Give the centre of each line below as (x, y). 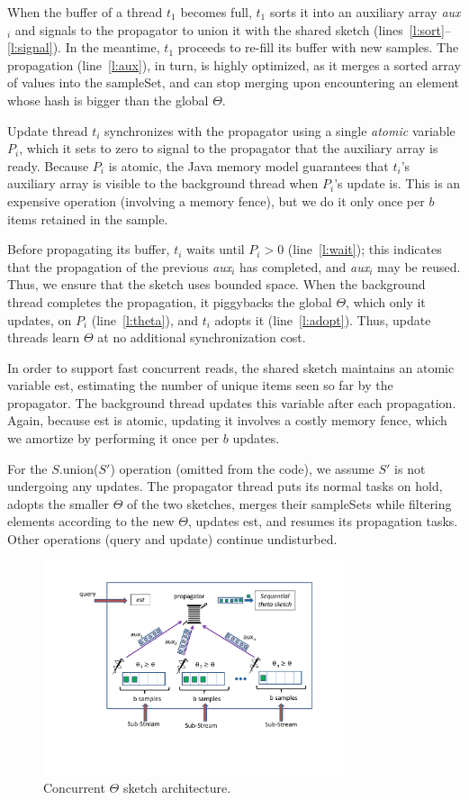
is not (410, 468)
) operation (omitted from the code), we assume (242, 468)
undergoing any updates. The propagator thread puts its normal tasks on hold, (225, 486)
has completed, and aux (305, 266)
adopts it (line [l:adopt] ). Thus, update (323, 319)
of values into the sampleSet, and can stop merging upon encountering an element (233, 82)
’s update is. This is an (397, 183)
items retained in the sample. (88, 218)
